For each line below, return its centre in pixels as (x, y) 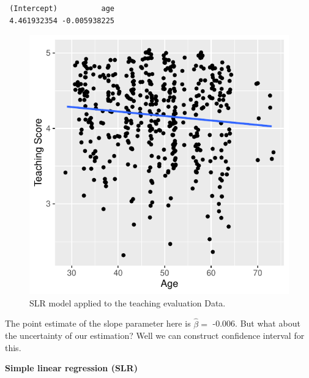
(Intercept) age (62, 9)
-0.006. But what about (256, 323)
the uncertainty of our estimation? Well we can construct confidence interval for (155, 335)
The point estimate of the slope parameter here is (98, 323)
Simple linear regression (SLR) (71, 368)
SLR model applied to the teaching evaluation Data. (128, 302)
